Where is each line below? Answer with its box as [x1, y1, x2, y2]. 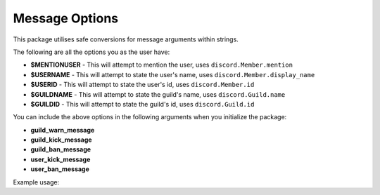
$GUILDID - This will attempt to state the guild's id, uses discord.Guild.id [30, 100, 255, 108]
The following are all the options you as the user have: [13, 48, 170, 56]
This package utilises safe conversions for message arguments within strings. [13, 35, 239, 43]
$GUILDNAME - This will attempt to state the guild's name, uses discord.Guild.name [30, 90, 286, 98]
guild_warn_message [30, 126, 95, 134]
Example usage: [13, 177, 60, 186]
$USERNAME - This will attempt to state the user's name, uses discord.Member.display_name [30, 70, 315, 79]
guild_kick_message [30, 135, 92, 144]
